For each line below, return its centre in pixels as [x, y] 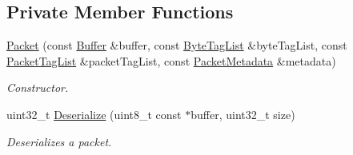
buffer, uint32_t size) [243, 114]
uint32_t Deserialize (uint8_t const [94, 114]
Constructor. [38, 87]
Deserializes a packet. [59, 141]
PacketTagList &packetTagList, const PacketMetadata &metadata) [171, 60]
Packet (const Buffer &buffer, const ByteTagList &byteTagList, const [177, 45]
